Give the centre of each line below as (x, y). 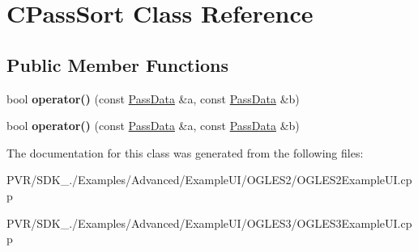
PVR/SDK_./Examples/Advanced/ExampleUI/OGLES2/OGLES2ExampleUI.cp (209, 180)
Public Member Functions (117, 64)
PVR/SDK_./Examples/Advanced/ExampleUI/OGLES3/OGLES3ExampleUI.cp (209, 223)
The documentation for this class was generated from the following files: (185, 152)
